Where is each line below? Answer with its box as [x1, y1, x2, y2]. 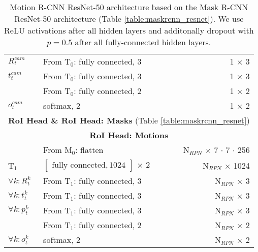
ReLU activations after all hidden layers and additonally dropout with [4, 24, 254, 36]
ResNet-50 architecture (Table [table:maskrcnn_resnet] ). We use [14, 13, 244, 24]
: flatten [75, 144, 104, 155]
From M [43, 144, 72, 155]
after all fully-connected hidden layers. [75, 36, 211, 48]
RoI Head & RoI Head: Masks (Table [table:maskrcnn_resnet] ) [8, 114, 250, 126]
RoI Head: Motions [89, 129, 169, 141]
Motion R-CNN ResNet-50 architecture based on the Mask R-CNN [10, 1, 248, 13]
